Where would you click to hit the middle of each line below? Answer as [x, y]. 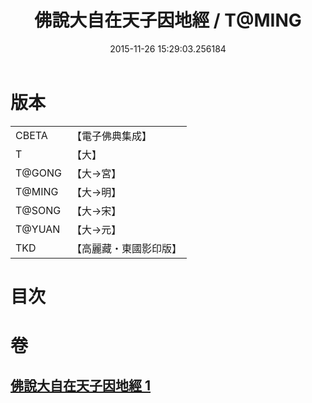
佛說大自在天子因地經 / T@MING [168, 20]
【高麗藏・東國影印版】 [126, 248]
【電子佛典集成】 [111, 136]
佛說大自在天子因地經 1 [81, 386]
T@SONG [38, 210]
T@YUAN [38, 229]
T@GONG [38, 173]
